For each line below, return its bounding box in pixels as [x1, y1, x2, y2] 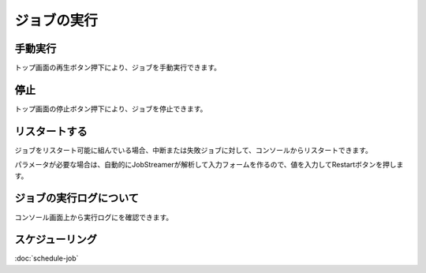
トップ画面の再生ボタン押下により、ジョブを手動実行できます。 [14, 63, 221, 73]
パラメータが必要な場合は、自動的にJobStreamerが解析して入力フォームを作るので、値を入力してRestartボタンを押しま [14, 160, 404, 170]
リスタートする [14, 125, 88, 138]
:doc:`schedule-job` [14, 253, 79, 264]
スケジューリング [14, 233, 98, 246]
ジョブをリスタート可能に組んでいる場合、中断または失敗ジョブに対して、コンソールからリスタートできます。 [14, 145, 372, 155]
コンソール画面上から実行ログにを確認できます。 [14, 212, 174, 222]
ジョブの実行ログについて [14, 192, 140, 205]
